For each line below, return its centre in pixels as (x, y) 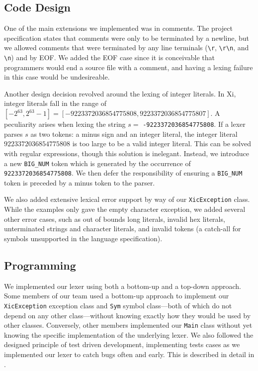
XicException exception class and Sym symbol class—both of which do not (118, 305)
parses (13, 134)
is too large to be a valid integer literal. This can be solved (162, 143)
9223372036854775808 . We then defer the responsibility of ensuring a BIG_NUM (123, 173)
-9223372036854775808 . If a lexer (194, 124)
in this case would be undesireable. (57, 77)
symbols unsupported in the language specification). (83, 238)
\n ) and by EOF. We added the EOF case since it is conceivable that (110, 57)
